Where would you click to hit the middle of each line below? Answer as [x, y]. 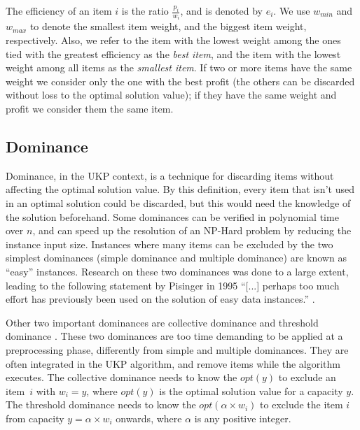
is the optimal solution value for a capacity [251, 390]
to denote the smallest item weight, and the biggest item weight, [168, 26]
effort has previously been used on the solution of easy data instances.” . [160, 299]
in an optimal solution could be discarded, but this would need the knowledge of [178, 203]
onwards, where [149, 418]
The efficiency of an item [59, 10]
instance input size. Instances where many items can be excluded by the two [169, 244]
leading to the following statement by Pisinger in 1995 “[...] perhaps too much [173, 285]
